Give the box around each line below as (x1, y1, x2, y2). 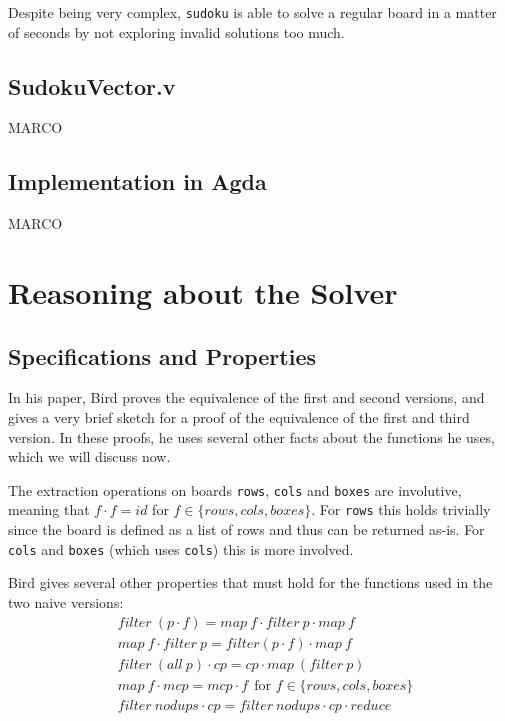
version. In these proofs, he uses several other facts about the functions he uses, (8, 426, 496, 447)
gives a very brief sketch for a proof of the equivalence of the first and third (8, 407, 470, 428)
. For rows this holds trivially (311, 499, 491, 520)
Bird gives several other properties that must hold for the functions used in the (8, 572, 493, 593)
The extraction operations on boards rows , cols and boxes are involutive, (8, 479, 462, 500)
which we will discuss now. (8, 446, 171, 467)
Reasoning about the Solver (8, 272, 398, 313)
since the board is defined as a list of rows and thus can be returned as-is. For (8, 519, 485, 540)
